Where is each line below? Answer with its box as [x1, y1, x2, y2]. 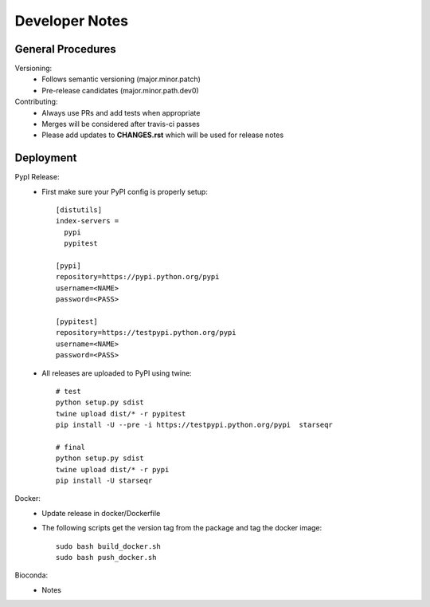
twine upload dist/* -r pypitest [56, 409, 186, 418]
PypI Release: [14, 172, 60, 182]
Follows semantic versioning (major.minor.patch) [41, 74, 201, 84]
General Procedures [14, 42, 116, 56]
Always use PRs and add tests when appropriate [41, 108, 201, 117]
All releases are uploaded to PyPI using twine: [41, 368, 193, 378]
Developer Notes [14, 12, 129, 30]
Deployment [14, 152, 77, 165]
